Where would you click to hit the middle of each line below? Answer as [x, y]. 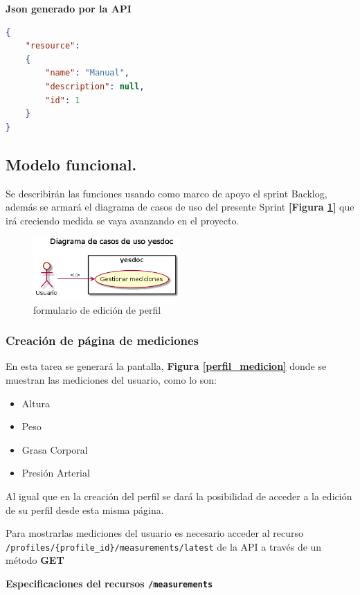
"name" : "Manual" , [88, 73]
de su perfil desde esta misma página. [85, 509]
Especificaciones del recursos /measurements [109, 583]
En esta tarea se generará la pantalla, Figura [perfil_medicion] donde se [166, 366]
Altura [36, 403]
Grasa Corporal [55, 449]
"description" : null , [95, 86]
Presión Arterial [56, 473]
